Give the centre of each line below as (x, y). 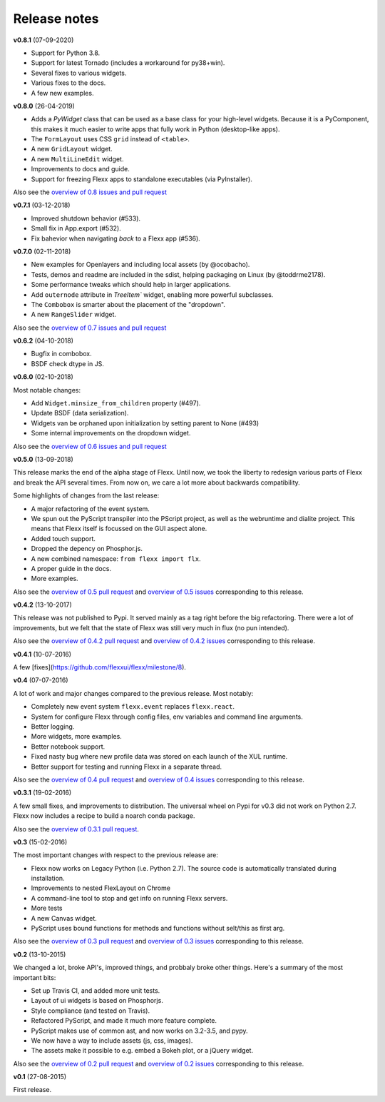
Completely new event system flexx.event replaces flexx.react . (133, 707)
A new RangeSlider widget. (74, 315)
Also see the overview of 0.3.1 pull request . (76, 829)
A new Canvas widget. (64, 918)
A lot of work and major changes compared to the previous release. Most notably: (133, 693)
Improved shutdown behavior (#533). (86, 218)
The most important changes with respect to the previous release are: (116, 855)
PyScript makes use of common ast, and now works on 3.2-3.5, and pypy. (140, 1031)
